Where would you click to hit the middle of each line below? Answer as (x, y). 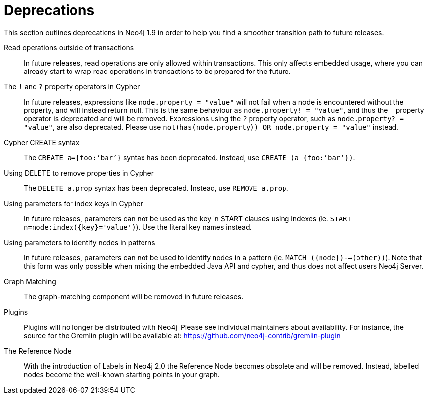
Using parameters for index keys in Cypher (73, 203)
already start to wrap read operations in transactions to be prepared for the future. (157, 71)
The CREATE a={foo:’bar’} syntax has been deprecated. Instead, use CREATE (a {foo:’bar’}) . (189, 157)
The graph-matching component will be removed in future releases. (134, 296)
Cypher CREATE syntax (42, 142)
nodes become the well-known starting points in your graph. (122, 374)
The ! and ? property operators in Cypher (72, 86)
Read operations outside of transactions (69, 47)
